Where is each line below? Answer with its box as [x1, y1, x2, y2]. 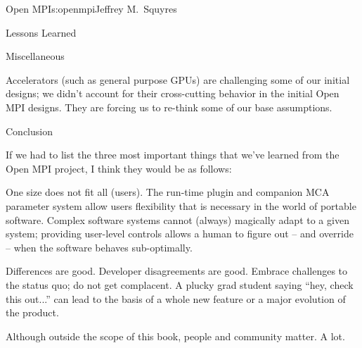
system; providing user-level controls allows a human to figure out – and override [6, 226, 354, 241]
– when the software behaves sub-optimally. [6, 240, 193, 254]
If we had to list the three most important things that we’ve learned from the [6, 147, 340, 162]
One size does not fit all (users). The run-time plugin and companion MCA [6, 185, 330, 199]
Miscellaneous [6, 49, 65, 63]
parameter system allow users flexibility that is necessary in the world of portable [6, 198, 356, 213]
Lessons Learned [6, 25, 77, 39]
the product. [6, 305, 59, 320]
